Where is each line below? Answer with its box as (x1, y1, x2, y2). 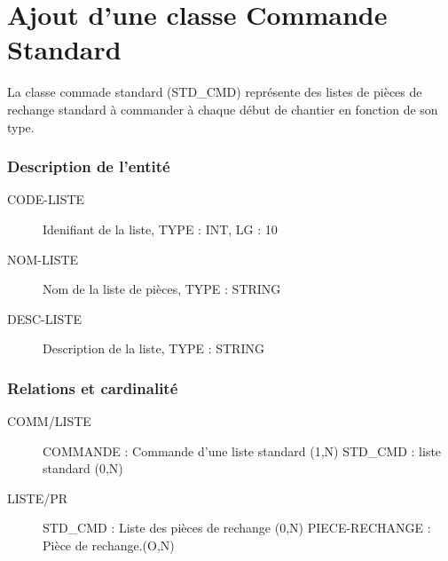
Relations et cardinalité (7, 376, 178, 399)
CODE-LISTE (7, 190, 85, 209)
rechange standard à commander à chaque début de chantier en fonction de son (7, 99, 438, 118)
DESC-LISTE (7, 309, 83, 328)
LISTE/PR (7, 488, 68, 507)
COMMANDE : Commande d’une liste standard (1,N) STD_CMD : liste (43, 441, 442, 460)
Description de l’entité (7, 155, 170, 178)
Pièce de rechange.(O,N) (43, 536, 175, 555)
